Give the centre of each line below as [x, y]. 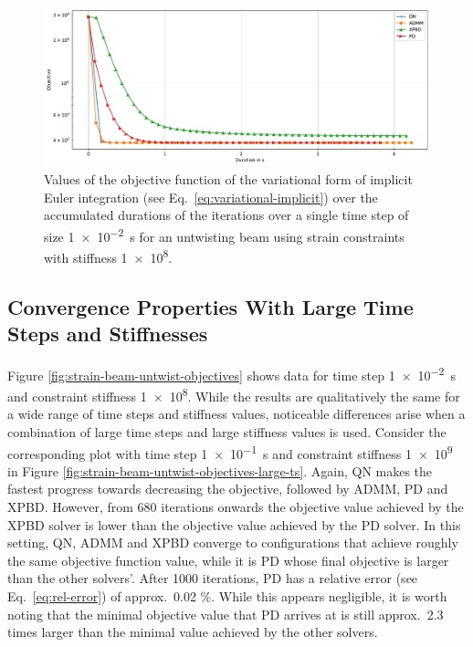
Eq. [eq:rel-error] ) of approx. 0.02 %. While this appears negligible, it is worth [227, 596]
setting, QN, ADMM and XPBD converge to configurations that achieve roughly [233, 543]
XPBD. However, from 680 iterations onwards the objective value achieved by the [236, 507]
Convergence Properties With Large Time [210, 306]
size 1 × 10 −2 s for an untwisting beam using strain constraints [224, 235]
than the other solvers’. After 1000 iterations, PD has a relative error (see [213, 578]
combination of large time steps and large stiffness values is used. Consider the [227, 432]
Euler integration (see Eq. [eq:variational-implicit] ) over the [211, 197]
